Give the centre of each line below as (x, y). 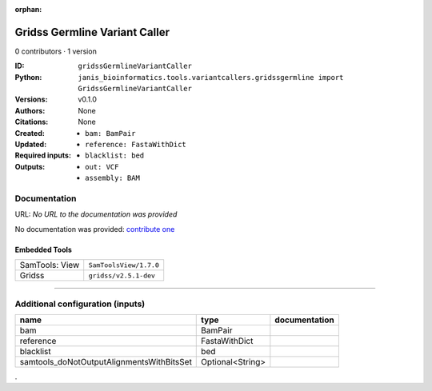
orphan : (28, 9)
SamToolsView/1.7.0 (124, 265)
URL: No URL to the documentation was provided (96, 214)
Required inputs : (43, 155)
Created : (30, 133)
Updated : (31, 145)
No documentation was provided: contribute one (95, 229)
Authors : (30, 110)
